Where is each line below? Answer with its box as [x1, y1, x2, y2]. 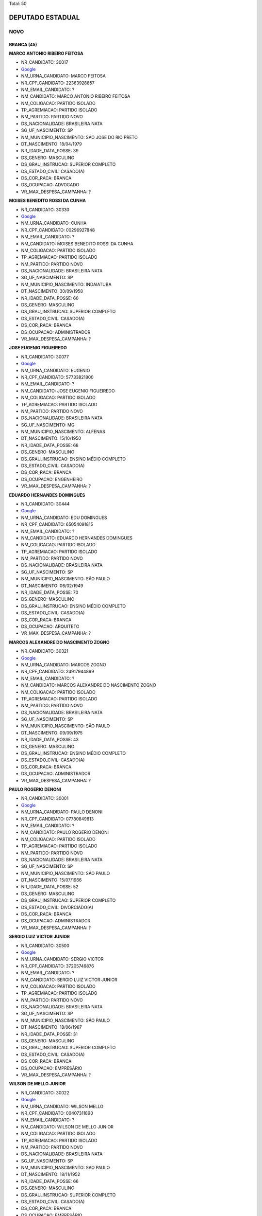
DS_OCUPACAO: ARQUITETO [21, 624, 80, 629]
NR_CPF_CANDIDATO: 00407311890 [21, 1110, 93, 1116]
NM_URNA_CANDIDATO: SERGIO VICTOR [21, 956, 104, 962]
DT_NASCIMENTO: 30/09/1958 [21, 288, 83, 294]
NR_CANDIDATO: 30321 [21, 648, 69, 654]
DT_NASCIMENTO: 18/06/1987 [21, 1024, 82, 1030]
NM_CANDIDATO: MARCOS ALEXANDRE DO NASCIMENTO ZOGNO [21, 682, 156, 688]
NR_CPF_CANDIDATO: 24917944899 [21, 669, 94, 675]
